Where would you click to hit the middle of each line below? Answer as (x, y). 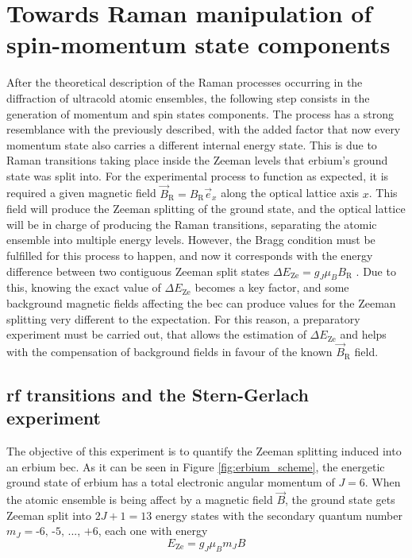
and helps (363, 334)
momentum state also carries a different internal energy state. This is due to (192, 144)
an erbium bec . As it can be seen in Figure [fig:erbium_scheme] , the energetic (196, 466)
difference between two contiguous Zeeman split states (138, 271)
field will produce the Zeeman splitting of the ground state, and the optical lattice (206, 209)
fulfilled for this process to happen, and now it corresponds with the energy (190, 256)
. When (383, 482)
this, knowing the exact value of (84, 287)
